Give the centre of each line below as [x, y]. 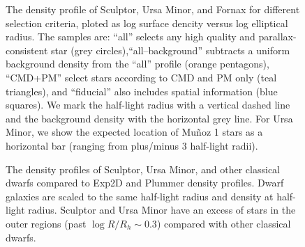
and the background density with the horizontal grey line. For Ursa [149, 118]
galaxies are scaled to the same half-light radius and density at [140, 196]
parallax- [277, 37]
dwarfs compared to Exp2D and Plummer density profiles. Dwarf [145, 183]
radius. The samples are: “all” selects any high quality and [131, 37]
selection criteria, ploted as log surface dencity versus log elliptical [147, 23]
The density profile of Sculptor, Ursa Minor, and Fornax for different [153, 9]
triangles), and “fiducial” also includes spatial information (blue [142, 91]
